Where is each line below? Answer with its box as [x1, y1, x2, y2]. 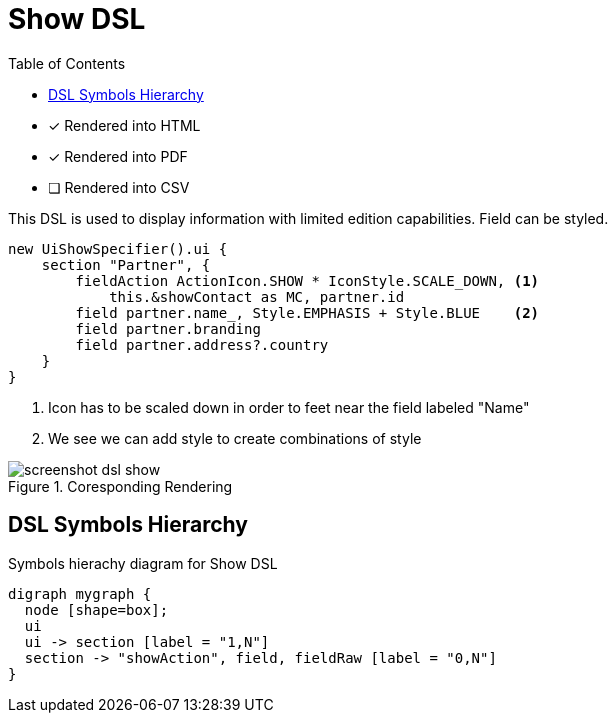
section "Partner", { [41, 256, 211, 273]
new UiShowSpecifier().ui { [8, 240, 228, 257]
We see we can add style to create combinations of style [48, 429, 422, 447]
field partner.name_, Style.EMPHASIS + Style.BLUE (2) [75, 304, 540, 321]
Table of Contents [8, 54, 126, 72]
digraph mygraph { [8, 585, 152, 602]
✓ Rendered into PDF [48, 147, 188, 165]
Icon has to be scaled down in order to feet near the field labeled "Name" [48, 398, 530, 416]
